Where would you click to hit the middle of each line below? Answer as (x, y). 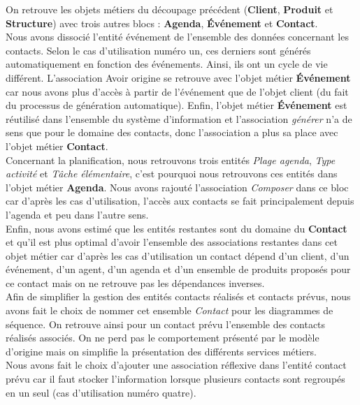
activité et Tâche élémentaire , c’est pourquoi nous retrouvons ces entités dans (172, 174)
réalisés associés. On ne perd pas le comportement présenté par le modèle (163, 338)
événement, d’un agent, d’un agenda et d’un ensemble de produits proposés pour (178, 269)
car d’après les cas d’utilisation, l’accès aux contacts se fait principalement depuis (180, 201)
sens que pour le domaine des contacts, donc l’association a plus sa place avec (172, 132)
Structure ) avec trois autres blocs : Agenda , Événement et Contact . (162, 23)
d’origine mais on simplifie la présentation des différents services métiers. (161, 351)
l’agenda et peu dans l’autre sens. (77, 214)
